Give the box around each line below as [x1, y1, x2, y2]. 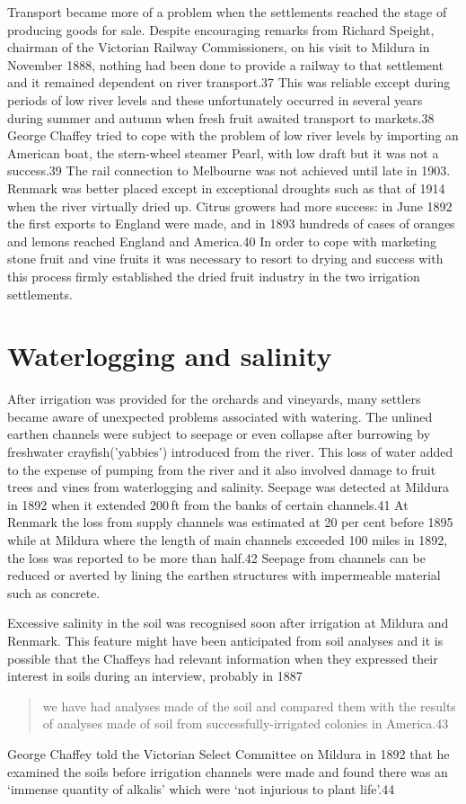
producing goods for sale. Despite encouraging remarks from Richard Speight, [7, 20, 435, 39]
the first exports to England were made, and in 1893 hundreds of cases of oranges [7, 214, 455, 233]
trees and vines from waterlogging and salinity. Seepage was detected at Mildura [7, 478, 450, 496]
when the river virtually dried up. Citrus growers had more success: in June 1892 [7, 196, 453, 215]
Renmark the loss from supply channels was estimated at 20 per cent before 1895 [7, 513, 453, 532]
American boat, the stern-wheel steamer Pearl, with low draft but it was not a [7, 143, 439, 162]
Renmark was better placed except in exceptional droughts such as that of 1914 [7, 178, 445, 197]
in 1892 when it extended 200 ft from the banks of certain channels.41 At [7, 495, 409, 514]
